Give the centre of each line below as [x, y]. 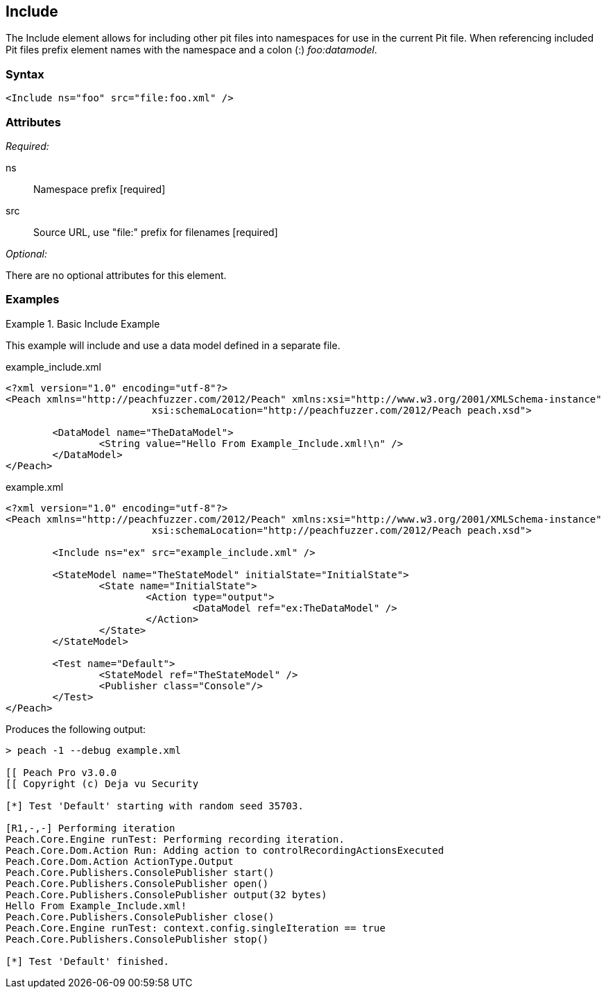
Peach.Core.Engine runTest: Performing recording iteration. [175, 839]
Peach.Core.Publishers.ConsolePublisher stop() [137, 939]
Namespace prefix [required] [99, 189]
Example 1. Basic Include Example [83, 323]
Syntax [25, 74]
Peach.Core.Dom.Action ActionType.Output [120, 861]
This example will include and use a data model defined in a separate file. [173, 345]
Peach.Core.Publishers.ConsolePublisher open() [137, 883]
